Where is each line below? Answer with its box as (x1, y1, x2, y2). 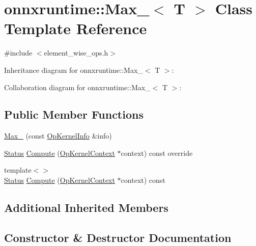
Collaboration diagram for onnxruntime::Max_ (4, 81, 151, 92)
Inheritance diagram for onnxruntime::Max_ (4, 64, 143, 75)
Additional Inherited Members (4, 200, 168, 215)
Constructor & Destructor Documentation (4, 229, 232, 245)
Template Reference (4, 18, 147, 39)
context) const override (121, 147, 193, 158)
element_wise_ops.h (44, 47, 108, 58)
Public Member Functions (4, 106, 144, 122)
